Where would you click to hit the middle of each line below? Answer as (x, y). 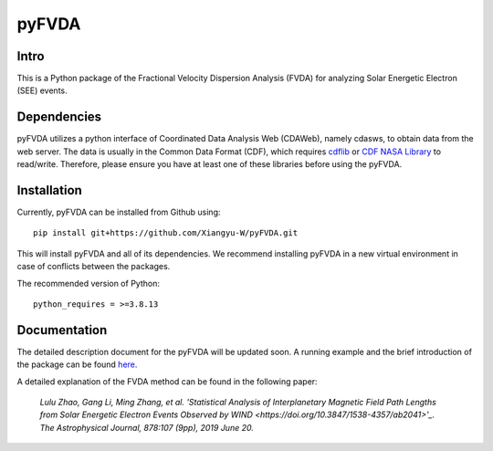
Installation (49, 190)
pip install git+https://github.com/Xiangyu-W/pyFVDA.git (166, 233)
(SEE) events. (42, 90)
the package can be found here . (77, 364)
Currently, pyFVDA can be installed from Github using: (119, 212)
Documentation (62, 330)
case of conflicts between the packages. (94, 267)
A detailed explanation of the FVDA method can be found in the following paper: (168, 381)
